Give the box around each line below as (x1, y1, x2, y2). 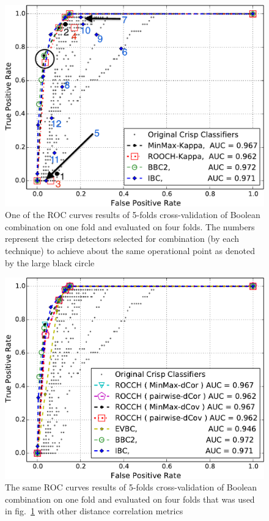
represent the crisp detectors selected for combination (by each (5, 232, 240, 245)
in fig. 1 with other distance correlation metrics (5, 505, 183, 517)
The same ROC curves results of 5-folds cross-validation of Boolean (5, 481, 257, 494)
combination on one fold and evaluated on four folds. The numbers (5, 220, 255, 233)
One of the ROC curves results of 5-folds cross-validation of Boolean (5, 208, 260, 221)
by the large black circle (5, 256, 95, 269)
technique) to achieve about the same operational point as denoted (5, 244, 255, 257)
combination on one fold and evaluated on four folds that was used (5, 492, 255, 505)
